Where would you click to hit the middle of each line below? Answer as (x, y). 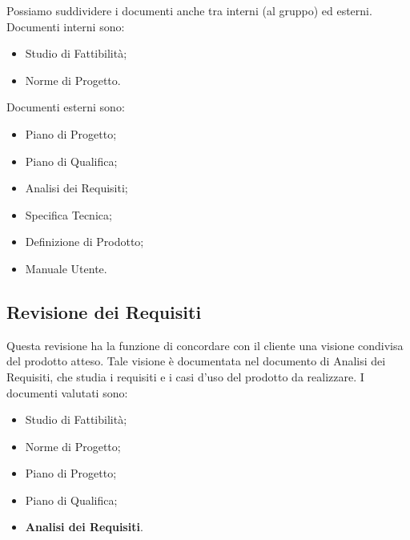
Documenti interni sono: (66, 26)
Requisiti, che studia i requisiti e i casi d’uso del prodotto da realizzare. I (185, 376)
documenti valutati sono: (67, 392)
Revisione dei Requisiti (104, 311)
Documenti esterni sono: (66, 107)
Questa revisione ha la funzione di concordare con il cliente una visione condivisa (205, 345)
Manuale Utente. (66, 268)
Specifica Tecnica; (68, 214)
